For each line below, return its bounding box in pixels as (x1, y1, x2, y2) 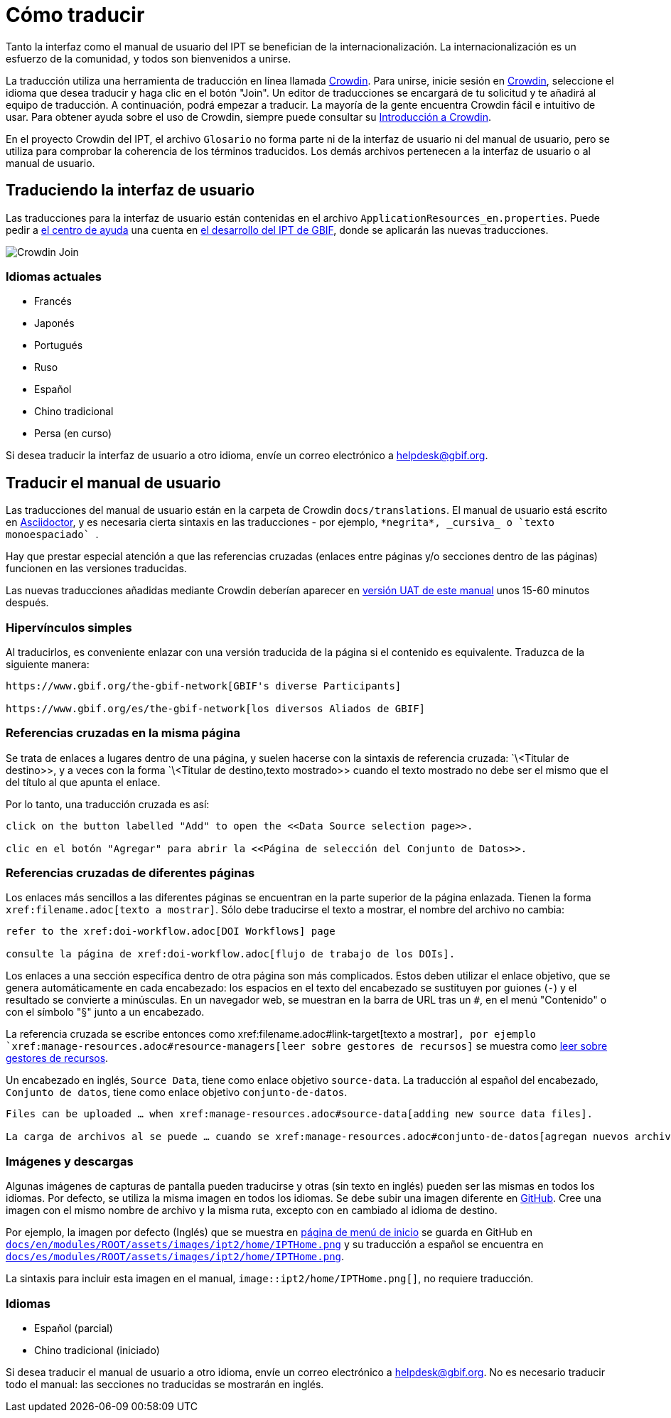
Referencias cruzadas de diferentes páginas (6, 866, 255, 881)
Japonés (34, 317, 75, 330)
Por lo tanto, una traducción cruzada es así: (6, 797, 210, 810)
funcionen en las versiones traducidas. (6, 562, 187, 575)
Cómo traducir (6, 3, 145, 27)
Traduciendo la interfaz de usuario (6, 181, 255, 200)
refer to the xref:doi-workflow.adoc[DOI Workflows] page (6, 925, 335, 938)
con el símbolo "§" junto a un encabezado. (6, 1006, 205, 1019)
